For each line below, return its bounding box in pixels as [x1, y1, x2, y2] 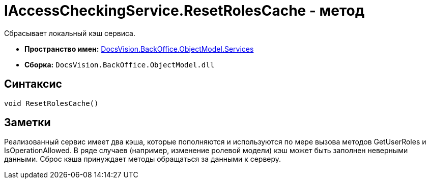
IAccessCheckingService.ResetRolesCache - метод [4, 2, 365, 19]
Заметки [4, 116, 51, 129]
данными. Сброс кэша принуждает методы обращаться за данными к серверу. [4, 155, 281, 164]
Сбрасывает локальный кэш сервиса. [4, 28, 136, 38]
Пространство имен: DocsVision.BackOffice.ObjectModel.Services [24, 44, 254, 53]
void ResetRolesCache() [4, 99, 99, 107]
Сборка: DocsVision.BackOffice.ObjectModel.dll [24, 60, 215, 69]
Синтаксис [4, 78, 62, 91]
